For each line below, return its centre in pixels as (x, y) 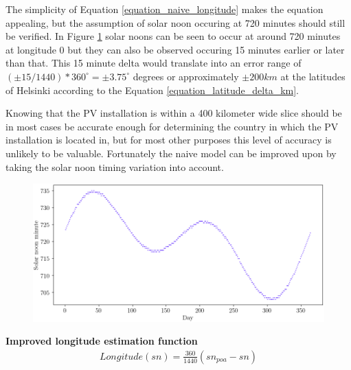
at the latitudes (313, 76)
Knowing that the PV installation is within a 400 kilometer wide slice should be (174, 113)
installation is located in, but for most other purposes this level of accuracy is (169, 140)
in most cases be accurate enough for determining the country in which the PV (172, 126)
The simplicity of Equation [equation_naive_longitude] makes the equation (165, 9)
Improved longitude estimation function (102, 341)
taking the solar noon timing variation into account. (115, 166)
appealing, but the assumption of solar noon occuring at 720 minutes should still (175, 22)
